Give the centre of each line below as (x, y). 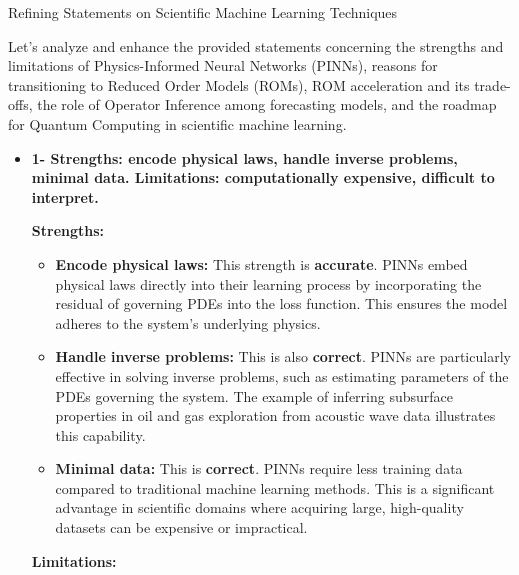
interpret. (65, 196)
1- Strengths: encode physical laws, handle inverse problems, (244, 157)
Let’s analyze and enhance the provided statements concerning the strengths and (256, 45)
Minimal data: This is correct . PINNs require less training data (259, 468)
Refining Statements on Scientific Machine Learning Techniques (203, 12)
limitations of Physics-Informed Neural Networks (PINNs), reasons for (223, 65)
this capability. (100, 434)
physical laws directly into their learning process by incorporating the (268, 283)
